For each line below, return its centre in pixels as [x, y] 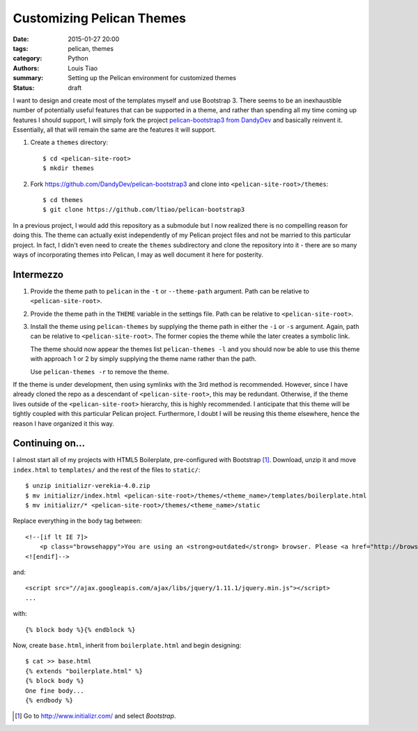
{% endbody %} [49, 700]
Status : [24, 88]
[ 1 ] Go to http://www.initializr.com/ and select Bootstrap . [95, 716]
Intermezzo [38, 274]
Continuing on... [49, 444]
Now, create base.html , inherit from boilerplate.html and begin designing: [127, 645]
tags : [21, 48]
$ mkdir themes [69, 168]
